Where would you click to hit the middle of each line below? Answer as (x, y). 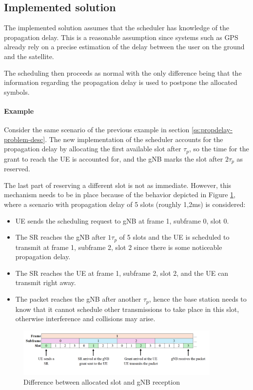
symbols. (17, 92)
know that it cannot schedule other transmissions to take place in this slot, (127, 309)
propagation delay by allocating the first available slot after (93, 149)
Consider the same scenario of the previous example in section (97, 130)
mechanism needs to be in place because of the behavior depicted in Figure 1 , (120, 195)
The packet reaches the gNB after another (78, 299)
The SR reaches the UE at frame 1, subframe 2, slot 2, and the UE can (122, 273)
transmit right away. (46, 282)
